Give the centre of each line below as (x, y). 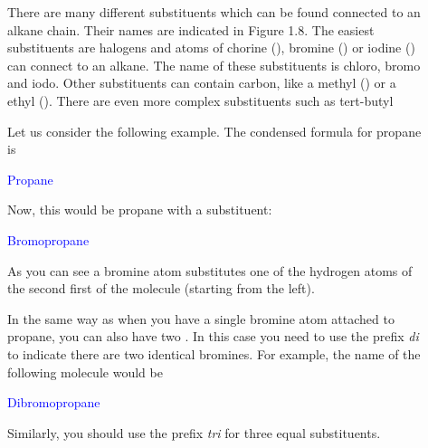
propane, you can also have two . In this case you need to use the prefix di (213, 336)
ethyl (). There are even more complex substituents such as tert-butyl (200, 100)
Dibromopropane (54, 402)
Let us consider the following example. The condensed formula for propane (214, 131)
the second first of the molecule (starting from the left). (161, 288)
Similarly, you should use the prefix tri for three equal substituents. (194, 432)
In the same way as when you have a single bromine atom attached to (201, 318)
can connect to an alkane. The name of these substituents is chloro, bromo (214, 65)
